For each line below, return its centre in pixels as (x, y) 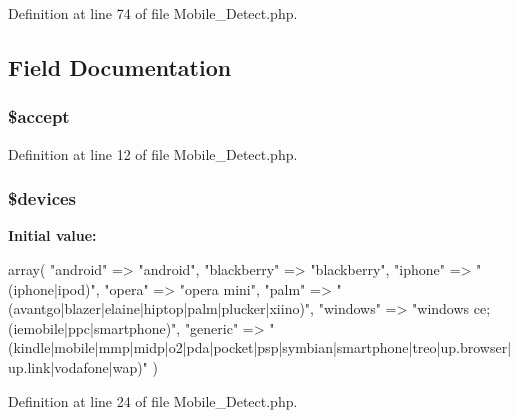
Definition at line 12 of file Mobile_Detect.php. (153, 153)
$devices (42, 198)
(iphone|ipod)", (54, 288)
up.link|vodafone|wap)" (78, 366)
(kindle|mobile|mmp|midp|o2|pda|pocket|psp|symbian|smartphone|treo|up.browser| (260, 347)
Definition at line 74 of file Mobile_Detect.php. (153, 13)
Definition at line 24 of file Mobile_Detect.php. (153, 400)
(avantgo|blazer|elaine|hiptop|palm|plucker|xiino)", (161, 308)
